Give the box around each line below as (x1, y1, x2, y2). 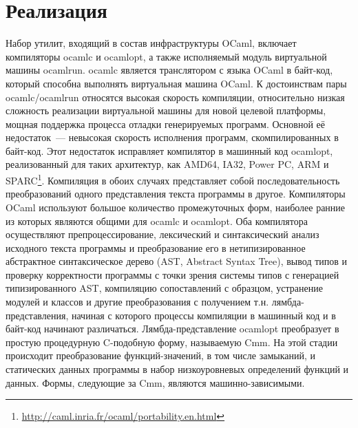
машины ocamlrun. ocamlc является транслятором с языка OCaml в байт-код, (6, 63, 333, 77)
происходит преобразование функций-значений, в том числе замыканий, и (6, 348, 315, 363)
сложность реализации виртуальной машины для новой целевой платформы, (6, 103, 326, 118)
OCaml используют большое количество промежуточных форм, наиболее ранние (6, 200, 346, 214)
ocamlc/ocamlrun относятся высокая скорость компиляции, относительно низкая (6, 89, 345, 104)
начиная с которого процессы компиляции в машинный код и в (71, 308, 336, 322)
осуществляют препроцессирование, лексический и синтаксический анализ (6, 227, 319, 242)
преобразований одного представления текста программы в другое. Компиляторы (6, 186, 346, 201)
